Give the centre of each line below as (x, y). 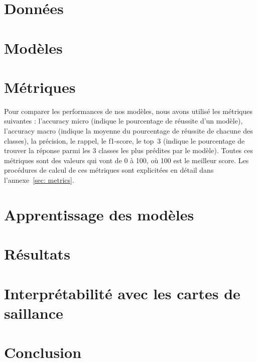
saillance (34, 313)
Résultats (37, 254)
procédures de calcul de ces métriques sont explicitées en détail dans (109, 170)
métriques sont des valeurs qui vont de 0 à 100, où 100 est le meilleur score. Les (126, 160)
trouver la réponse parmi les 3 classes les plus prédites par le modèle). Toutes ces (128, 150)
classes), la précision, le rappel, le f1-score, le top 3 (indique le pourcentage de (124, 140)
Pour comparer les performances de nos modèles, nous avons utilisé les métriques (128, 111)
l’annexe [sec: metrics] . (39, 180)
